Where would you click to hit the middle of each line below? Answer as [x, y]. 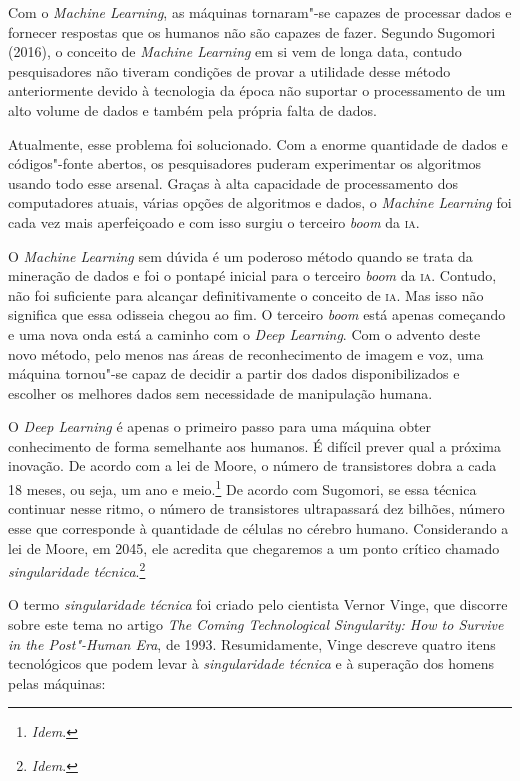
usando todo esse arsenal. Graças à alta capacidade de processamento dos [233, 182]
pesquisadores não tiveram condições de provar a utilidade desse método [229, 70]
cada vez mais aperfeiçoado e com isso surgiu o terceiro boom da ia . [214, 221]
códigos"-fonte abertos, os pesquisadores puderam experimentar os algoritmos [245, 163]
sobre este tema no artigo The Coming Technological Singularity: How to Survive [256, 623]
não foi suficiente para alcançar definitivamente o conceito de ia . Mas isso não [246, 294]
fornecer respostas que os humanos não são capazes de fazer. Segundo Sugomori [252, 31]
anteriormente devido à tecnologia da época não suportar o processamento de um [257, 90]
